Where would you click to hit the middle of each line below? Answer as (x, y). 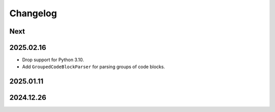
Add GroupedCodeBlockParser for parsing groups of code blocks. (94, 67)
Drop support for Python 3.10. (53, 60)
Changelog (33, 13)
